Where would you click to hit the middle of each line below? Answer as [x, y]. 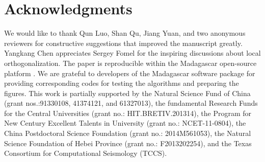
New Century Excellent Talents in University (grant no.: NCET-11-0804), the [125, 123]
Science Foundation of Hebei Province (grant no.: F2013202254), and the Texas [128, 143]
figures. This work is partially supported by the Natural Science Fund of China [127, 93]
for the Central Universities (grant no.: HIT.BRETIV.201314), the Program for [128, 113]
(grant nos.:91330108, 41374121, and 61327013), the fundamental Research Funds [131, 103]
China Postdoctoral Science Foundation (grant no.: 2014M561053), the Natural [128, 133]
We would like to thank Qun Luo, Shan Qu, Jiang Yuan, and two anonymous [125, 33]
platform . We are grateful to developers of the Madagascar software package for [130, 73]
